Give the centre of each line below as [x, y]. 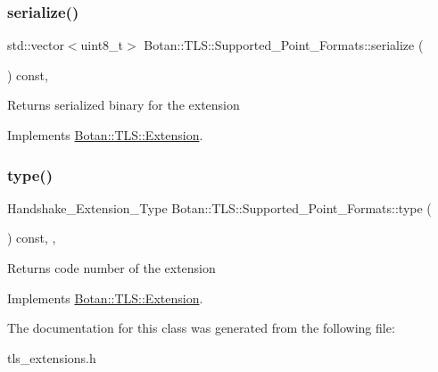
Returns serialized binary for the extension [124, 105]
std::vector [36, 45]
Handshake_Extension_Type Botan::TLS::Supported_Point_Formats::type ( [219, 207]
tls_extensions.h [52, 357]
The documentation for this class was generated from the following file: [201, 328]
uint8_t [102, 45]
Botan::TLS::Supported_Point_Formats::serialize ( [284, 45]
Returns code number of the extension [112, 268]
